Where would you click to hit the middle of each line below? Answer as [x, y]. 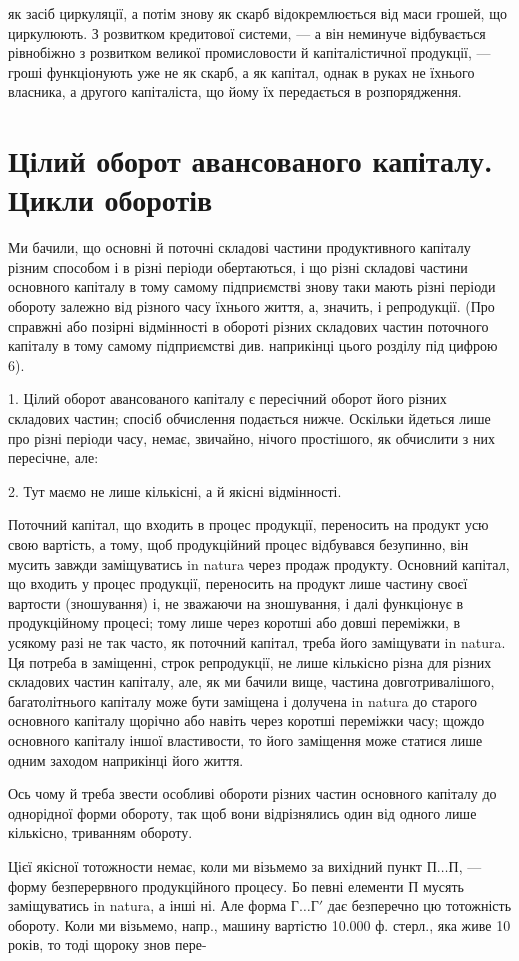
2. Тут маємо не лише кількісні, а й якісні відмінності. [175, 490]
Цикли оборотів [110, 199]
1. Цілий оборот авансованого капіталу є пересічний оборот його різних [227, 398]
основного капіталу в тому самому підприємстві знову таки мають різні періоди [252, 286]
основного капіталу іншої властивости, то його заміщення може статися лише [245, 739]
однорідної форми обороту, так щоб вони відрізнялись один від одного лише [242, 812]
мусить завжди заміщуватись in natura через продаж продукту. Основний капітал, [259, 563]
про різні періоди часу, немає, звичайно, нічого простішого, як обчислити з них [252, 437]
